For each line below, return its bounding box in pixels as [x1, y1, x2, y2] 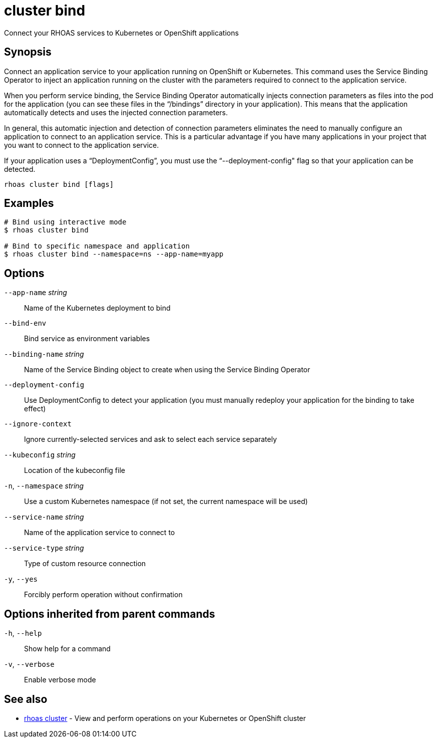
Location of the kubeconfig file [24, 466, 125, 475]
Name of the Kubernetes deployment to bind [24, 304, 171, 313]
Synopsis [4, 46, 52, 59]
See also [4, 692, 48, 705]
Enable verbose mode [24, 675, 96, 684]
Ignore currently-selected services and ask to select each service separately [24, 435, 277, 444]
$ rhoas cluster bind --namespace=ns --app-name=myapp [4, 250, 224, 259]
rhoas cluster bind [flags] [4, 180, 114, 188]
